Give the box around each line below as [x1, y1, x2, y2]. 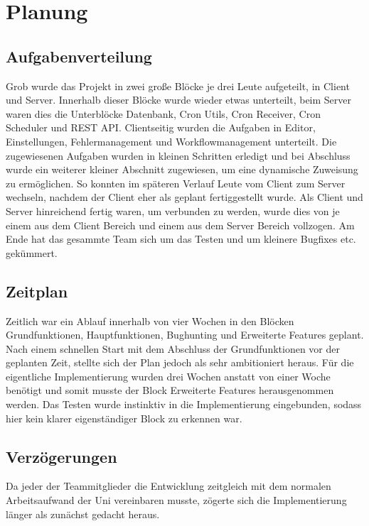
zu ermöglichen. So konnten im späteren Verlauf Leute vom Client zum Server [6, 175, 346, 190]
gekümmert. [6, 245, 58, 260]
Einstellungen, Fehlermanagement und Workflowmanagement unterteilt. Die [6, 133, 337, 148]
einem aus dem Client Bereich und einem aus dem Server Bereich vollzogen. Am [6, 217, 355, 232]
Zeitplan [6, 280, 68, 302]
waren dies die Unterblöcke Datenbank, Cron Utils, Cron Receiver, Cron [6, 106, 321, 121]
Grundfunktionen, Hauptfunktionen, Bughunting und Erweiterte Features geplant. [6, 327, 364, 342]
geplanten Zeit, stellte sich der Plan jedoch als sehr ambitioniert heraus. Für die [6, 355, 354, 370]
